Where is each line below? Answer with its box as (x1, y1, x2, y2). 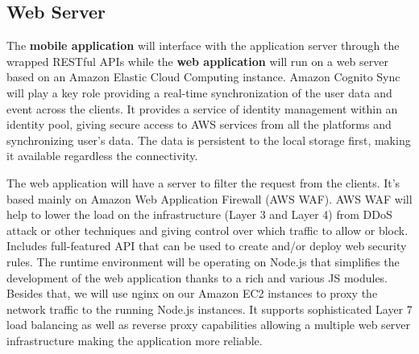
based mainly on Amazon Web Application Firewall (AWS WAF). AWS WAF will (6, 190, 413, 207)
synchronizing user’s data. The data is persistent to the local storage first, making (6, 131, 411, 148)
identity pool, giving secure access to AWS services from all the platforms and (6, 116, 392, 133)
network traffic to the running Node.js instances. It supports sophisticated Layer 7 (6, 300, 413, 317)
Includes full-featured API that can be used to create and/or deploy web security (6, 237, 407, 254)
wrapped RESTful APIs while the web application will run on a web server (6, 52, 388, 69)
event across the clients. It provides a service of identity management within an (6, 100, 398, 117)
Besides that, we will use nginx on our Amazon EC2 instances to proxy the (6, 285, 378, 302)
